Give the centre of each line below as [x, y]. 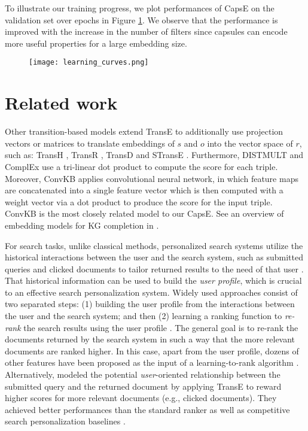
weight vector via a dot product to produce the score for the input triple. [139, 201]
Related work [61, 103]
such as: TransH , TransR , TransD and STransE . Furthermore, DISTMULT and [154, 155]
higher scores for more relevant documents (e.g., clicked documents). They [141, 398]
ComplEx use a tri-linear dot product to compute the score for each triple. [141, 166]
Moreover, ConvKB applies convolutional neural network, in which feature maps [152, 178]
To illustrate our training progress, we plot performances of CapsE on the [140, 8]
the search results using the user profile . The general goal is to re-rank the [161, 327]
